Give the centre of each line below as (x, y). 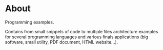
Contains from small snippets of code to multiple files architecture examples (81, 31)
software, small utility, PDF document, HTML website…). (61, 42)
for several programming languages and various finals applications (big (77, 37)
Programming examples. (30, 22)
